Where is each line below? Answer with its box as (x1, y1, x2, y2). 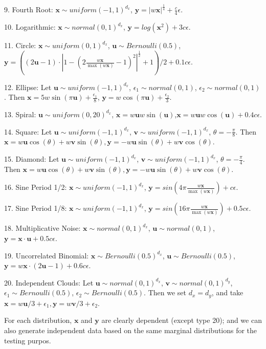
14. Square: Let (4, 126, 52, 137)
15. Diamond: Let (4, 154, 59, 164)
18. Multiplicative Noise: (4, 223, 81, 233)
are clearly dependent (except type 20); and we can (101, 315, 262, 325)
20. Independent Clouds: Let (4, 277, 94, 288)
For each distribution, (4, 315, 72, 325)
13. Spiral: (4, 108, 36, 119)
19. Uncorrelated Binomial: (4, 250, 89, 260)
